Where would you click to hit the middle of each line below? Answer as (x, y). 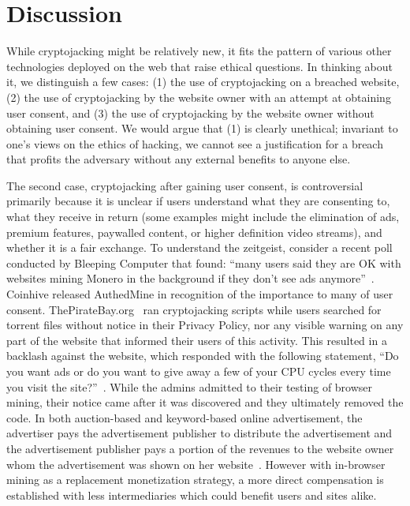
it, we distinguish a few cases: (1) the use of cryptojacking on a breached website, (203, 82)
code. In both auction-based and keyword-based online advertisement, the (184, 417)
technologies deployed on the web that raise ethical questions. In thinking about (199, 66)
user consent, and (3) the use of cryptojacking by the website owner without (190, 112)
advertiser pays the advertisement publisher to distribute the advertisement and (199, 433)
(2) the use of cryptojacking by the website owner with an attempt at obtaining (199, 97)
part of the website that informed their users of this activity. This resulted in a (197, 340)
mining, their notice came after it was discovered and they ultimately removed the (205, 402)
